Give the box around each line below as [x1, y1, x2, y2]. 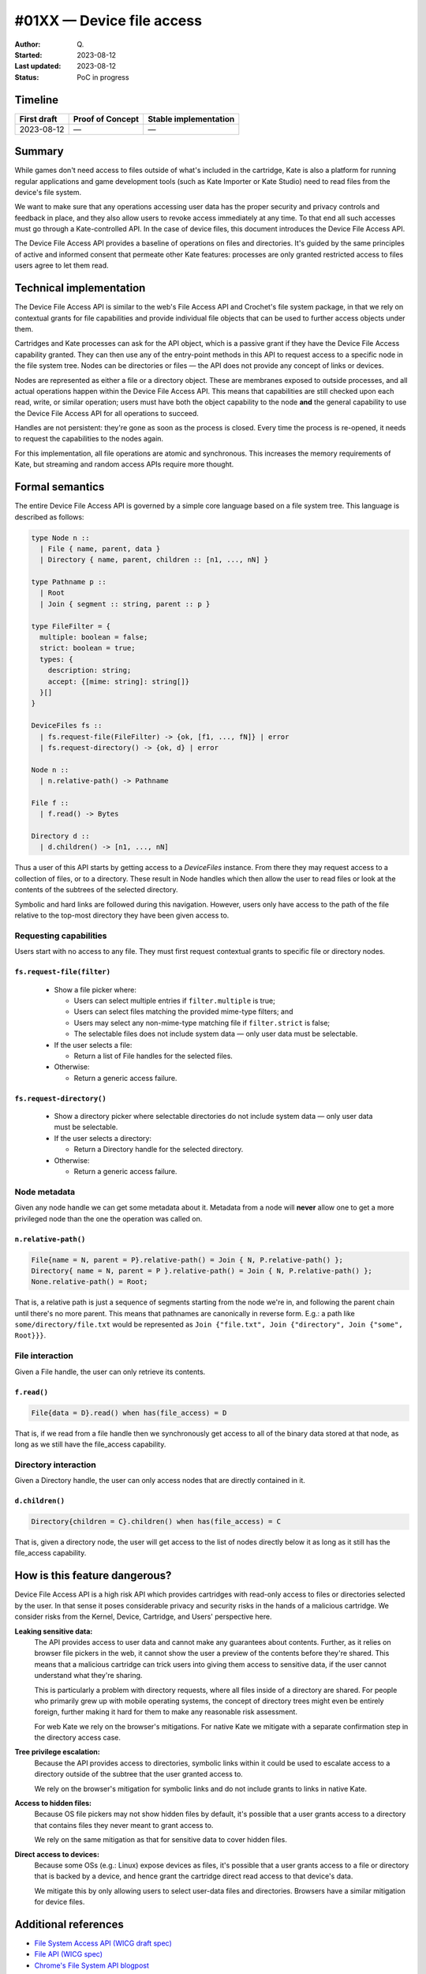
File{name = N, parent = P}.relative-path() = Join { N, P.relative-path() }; [31, 1255, 343, 1264]
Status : [14, 72, 39, 82]
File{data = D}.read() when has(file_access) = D [31, 1408, 227, 1417]
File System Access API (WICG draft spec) [34, 1938, 173, 1948]
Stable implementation [147, 113, 235, 124]
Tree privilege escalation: [14, 1747, 100, 1757]
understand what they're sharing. [34, 1671, 143, 1680]
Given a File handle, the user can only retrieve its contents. [14, 1367, 206, 1376]
